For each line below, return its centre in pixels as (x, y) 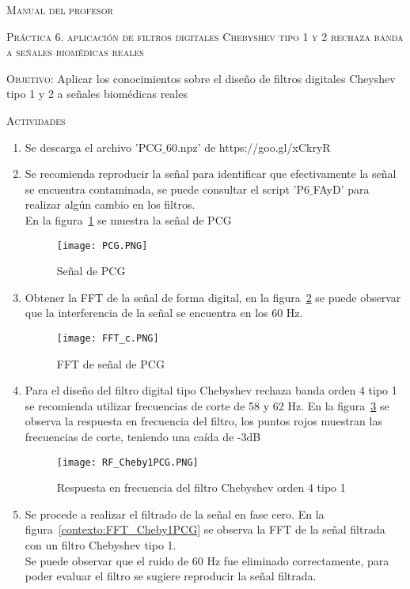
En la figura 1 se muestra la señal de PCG (128, 219)
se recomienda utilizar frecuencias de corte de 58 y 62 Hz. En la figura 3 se (207, 405)
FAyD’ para (341, 189)
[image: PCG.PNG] (102, 245)
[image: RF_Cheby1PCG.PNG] (127, 462)
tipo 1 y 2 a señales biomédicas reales (97, 94)
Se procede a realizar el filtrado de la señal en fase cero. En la (175, 513)
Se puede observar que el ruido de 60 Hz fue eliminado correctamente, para (207, 560)
